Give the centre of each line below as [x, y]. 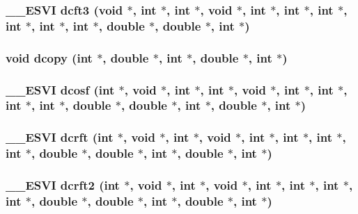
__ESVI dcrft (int [60, 137]
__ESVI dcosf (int [60, 89]
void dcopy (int [49, 57]
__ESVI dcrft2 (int [63, 185]
